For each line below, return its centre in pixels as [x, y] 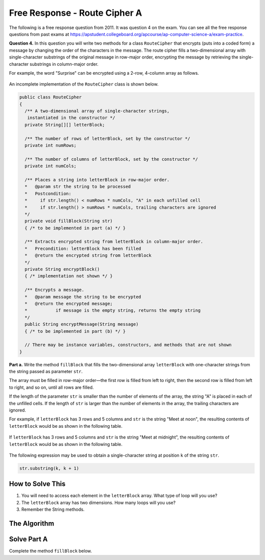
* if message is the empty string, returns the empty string [113, 310]
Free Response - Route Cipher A [76, 13]
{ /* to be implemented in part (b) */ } [75, 331]
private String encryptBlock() [62, 269]
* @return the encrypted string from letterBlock [88, 255]
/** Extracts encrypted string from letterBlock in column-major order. [114, 242]
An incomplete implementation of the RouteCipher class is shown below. [84, 84]
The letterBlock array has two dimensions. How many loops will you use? [99, 502]
